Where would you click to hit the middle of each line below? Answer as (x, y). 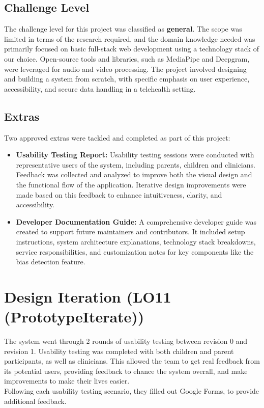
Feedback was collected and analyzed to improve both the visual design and (134, 174)
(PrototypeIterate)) (74, 317)
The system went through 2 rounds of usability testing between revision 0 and (126, 341)
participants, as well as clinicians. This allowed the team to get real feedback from (132, 361)
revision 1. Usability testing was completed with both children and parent (119, 351)
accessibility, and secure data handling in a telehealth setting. (100, 88)
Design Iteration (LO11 (88, 296)
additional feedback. (35, 401)
